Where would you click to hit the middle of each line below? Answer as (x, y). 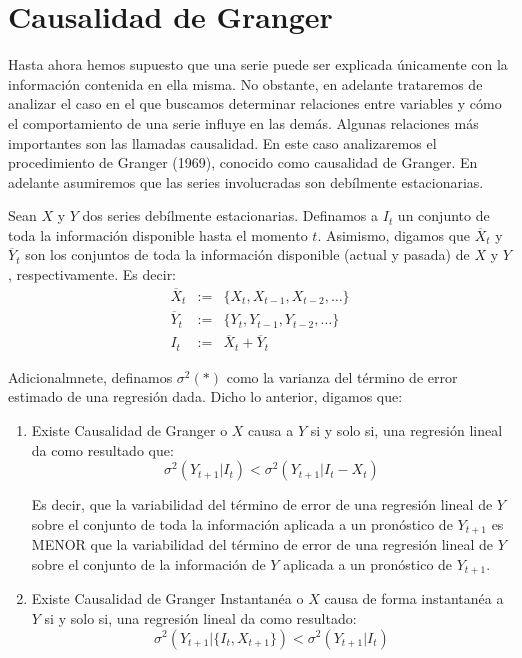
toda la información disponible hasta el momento (158, 234)
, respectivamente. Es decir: (92, 274)
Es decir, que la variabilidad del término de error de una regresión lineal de (262, 504)
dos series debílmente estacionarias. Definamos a (230, 215)
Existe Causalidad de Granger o (129, 430)
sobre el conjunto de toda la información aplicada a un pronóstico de (242, 523)
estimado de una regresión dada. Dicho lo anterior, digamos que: (205, 396)
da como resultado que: (102, 449)
